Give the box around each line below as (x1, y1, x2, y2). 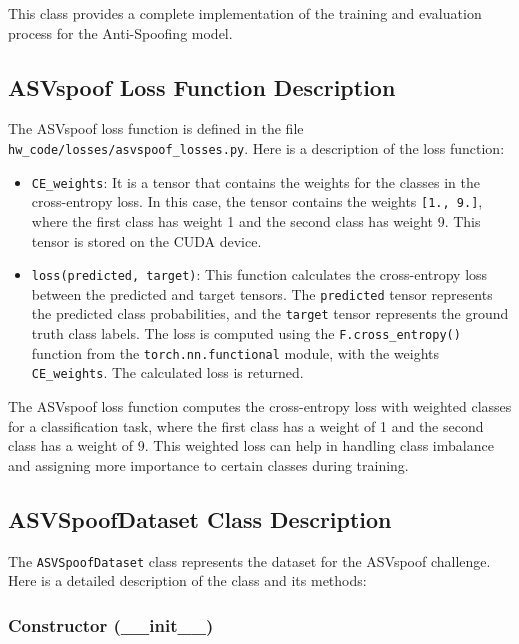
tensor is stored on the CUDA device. (31, 230, 262, 251)
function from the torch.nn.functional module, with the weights (31, 342, 440, 363)
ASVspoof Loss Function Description (8, 71, 396, 102)
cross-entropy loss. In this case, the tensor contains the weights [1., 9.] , (31, 191, 483, 212)
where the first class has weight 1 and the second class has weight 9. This (31, 210, 481, 231)
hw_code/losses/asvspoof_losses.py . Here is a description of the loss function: (8, 137, 505, 158)
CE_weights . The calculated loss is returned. (31, 362, 304, 383)
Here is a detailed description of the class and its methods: (8, 570, 367, 591)
